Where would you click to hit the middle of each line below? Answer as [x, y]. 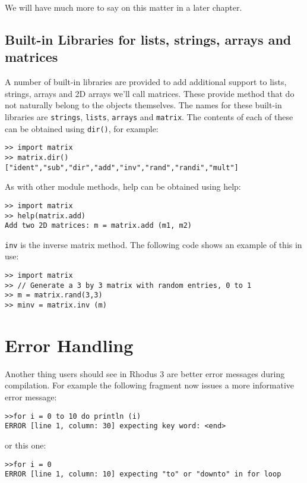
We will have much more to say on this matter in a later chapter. [124, 7]
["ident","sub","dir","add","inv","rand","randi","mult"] [122, 167]
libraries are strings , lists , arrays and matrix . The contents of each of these [149, 116]
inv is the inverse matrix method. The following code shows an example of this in [153, 244]
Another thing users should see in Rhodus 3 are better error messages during [145, 373]
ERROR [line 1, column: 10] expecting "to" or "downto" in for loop [143, 474]
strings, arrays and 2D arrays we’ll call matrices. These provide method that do [150, 93]
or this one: [26, 445]
